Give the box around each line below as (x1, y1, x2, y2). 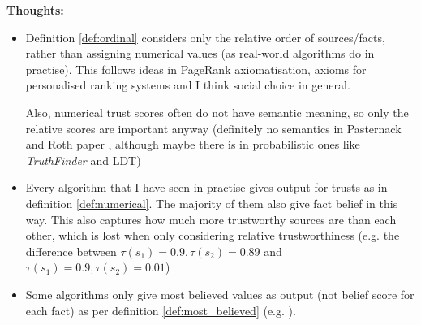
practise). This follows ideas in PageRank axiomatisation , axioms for (25, 60, 367, 77)
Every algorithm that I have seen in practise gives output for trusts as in (25, 179, 388, 196)
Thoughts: (6, 2, 64, 18)
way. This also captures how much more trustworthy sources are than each (25, 210, 397, 227)
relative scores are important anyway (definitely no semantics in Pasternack (25, 119, 402, 136)
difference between (25, 242, 117, 259)
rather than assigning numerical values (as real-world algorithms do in (25, 45, 375, 62)
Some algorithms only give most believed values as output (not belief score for (25, 285, 415, 302)
